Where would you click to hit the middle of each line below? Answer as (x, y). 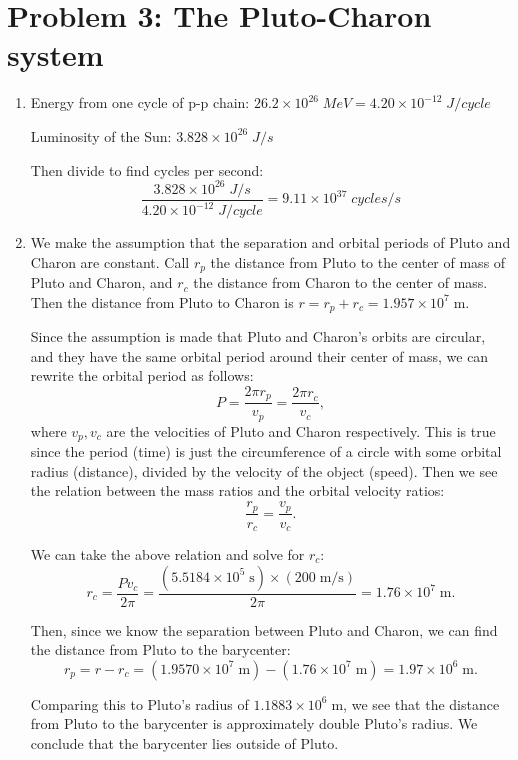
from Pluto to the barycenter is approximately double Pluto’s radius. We (254, 723)
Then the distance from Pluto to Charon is (162, 301)
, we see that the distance (421, 703)
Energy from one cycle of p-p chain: (140, 102)
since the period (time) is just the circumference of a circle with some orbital (266, 451)
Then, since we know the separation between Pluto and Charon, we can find (264, 629)
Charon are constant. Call (110, 261)
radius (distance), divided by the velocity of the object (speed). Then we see (264, 470)
